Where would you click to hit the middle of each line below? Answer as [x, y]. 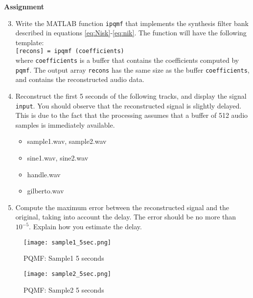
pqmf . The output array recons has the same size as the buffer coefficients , [132, 69]
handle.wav [44, 174]
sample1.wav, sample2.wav [67, 141]
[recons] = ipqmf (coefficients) [70, 51]
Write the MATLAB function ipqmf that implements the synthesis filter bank [132, 23]
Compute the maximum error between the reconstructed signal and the [122, 207]
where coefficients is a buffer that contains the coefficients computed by [127, 60]
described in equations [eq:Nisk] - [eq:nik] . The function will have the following [131, 33]
